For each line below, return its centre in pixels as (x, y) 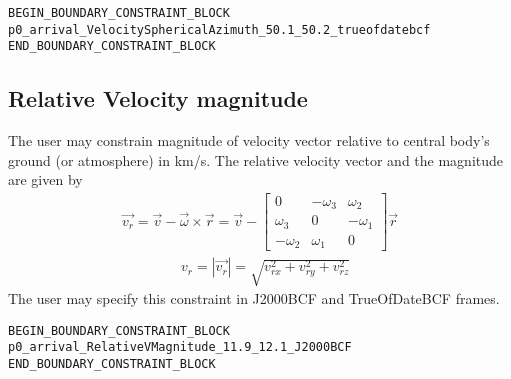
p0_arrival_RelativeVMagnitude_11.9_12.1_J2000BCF (180, 347)
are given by (45, 179)
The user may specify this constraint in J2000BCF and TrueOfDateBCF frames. (254, 298)
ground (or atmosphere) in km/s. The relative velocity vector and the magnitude (256, 159)
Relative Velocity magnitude (158, 98)
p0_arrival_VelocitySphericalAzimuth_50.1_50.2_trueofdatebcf (219, 29)
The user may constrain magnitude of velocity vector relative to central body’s (249, 140)
